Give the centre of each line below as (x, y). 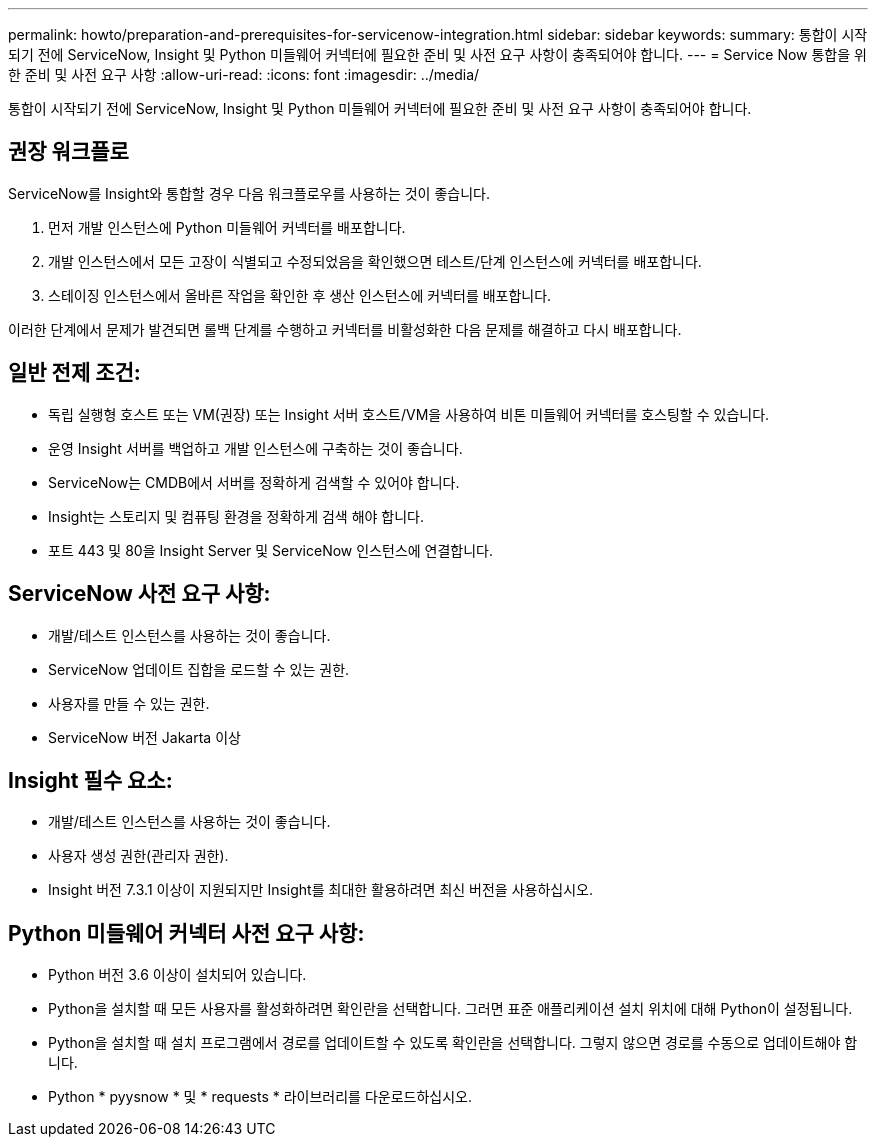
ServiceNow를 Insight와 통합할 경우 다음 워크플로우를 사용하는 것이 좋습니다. (249, 193)
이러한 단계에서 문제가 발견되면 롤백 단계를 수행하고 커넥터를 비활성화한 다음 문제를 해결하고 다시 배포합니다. (345, 329)
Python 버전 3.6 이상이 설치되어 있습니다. (177, 975)
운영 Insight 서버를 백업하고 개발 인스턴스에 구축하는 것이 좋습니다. (255, 448)
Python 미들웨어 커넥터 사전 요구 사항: (186, 933)
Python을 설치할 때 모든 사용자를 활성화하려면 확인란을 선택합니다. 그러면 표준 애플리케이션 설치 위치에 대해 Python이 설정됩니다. (450, 1009)
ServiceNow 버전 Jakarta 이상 (144, 737)
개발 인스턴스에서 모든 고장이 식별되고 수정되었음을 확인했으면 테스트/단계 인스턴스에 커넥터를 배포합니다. (375, 261)
